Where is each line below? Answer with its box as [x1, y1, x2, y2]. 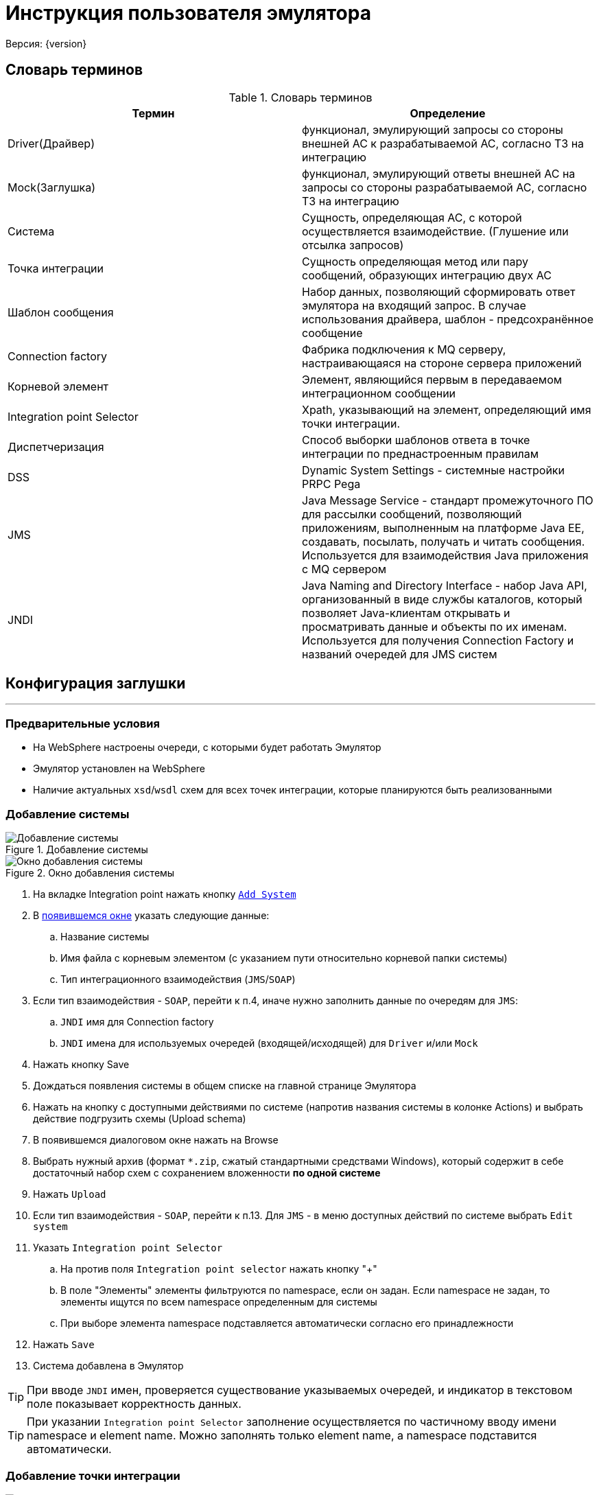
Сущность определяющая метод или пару [302, 254, 528, 268]
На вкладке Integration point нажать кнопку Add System [33, 888, 296, 900]
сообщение [302, 325, 363, 340]
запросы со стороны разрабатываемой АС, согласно [302, 180, 587, 194]
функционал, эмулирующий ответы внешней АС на [302, 166, 576, 181]
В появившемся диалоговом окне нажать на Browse [33, 1133, 279, 1146]
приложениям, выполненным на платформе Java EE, [302, 520, 585, 535]
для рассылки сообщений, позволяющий [302, 507, 522, 521]
